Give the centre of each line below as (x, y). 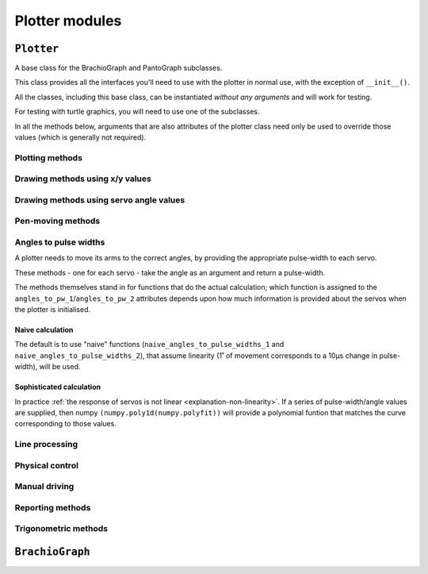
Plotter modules (68, 21)
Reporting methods (53, 507)
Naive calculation (44, 329)
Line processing (46, 445)
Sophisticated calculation (58, 387)
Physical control (47, 465)
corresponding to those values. (65, 424)
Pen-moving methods (57, 221)
